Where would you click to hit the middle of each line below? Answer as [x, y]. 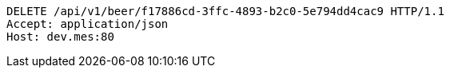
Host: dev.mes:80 [60, 37]
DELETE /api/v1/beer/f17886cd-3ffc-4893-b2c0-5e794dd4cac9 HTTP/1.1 [225, 11]
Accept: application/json [88, 24]
